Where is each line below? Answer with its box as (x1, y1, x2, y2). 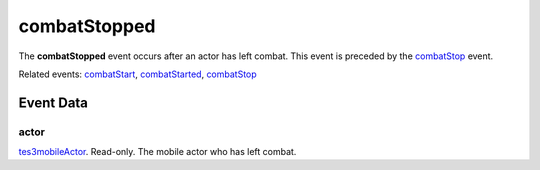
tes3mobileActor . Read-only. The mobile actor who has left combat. (18, 146, 297, 158)
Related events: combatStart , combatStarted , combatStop (18, 68, 257, 80)
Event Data (18, 94, 89, 111)
